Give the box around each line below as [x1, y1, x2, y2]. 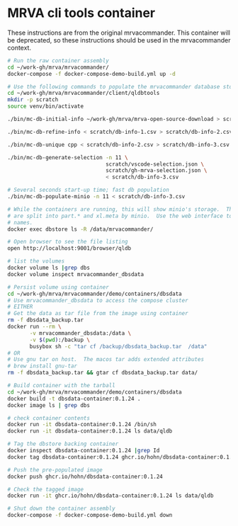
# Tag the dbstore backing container [7, 440, 119, 447]
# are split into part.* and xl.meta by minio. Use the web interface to [7, 212, 233, 219]
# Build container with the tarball [7, 382, 115, 389]
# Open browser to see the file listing [7, 239, 129, 246]
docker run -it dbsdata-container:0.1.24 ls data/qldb [7, 428, 173, 435]
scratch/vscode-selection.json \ [105, 161, 204, 168]
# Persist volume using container [7, 283, 110, 291]
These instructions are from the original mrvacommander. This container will [7, 28, 230, 37]
